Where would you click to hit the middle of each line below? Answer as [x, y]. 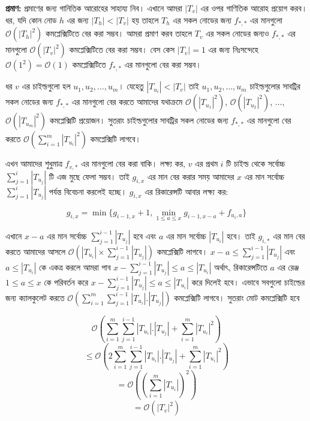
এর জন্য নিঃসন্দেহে [233, 49]
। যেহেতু [131, 86]
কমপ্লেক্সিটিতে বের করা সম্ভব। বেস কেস [122, 49]
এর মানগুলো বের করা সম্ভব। [163, 64]
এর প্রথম [207, 163]
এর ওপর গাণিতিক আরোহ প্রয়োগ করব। [254, 8]
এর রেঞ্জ [288, 267]
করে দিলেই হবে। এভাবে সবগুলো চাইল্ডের [248, 282]
